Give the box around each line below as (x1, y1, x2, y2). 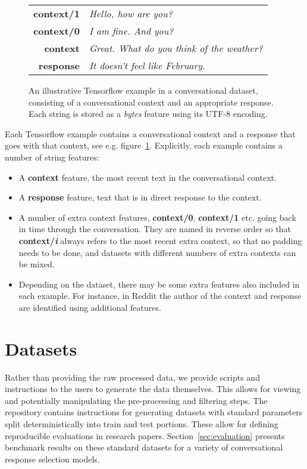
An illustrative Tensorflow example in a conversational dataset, (29, 84, 258, 96)
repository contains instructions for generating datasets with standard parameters (5, 406, 303, 418)
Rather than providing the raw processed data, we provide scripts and (5, 371, 260, 383)
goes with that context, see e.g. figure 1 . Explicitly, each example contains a (5, 139, 283, 152)
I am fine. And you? (89, 24, 174, 38)
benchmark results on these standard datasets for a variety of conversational (5, 441, 283, 453)
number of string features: (5, 150, 99, 163)
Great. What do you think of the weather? (89, 41, 263, 55)
